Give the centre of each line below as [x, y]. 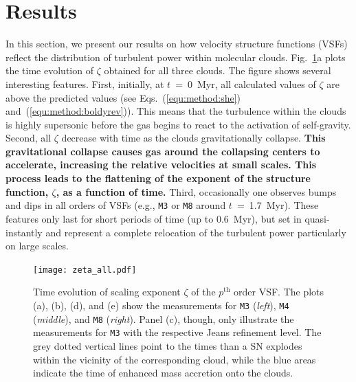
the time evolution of [49, 70]
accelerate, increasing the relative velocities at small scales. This [161, 165]
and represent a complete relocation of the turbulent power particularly [196, 232]
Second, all [29, 138]
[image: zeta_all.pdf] [85, 270]
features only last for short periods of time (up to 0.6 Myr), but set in [154, 218]
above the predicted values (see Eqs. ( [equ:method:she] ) [123, 97]
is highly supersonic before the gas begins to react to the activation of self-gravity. [178, 124]
